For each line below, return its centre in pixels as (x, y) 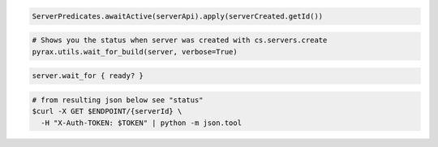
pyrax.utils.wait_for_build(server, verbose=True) (135, 52)
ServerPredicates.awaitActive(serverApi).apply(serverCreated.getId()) (178, 16)
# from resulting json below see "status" (118, 100)
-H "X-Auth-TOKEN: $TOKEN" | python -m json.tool (142, 123)
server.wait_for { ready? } (88, 76)
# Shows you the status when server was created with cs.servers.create (180, 40)
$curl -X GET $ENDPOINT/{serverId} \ (107, 111)
